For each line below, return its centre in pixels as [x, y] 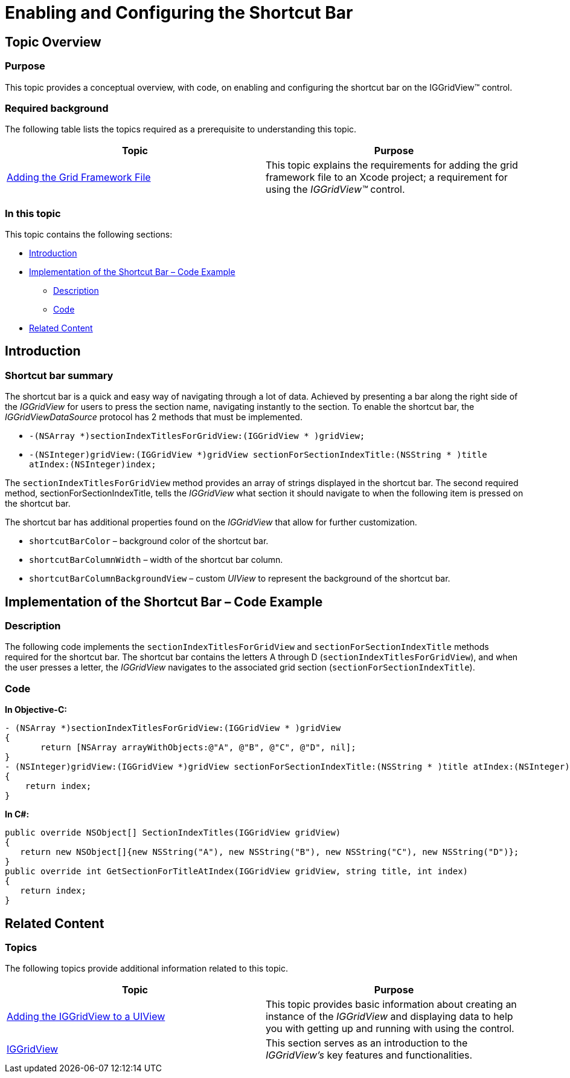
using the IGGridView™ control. [335, 190]
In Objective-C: [36, 710]
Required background [57, 108]
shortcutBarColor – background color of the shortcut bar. [149, 541]
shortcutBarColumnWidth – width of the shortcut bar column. [156, 560]
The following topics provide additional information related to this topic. [146, 969]
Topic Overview [53, 42]
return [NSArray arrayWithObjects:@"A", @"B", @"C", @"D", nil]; [198, 748]
